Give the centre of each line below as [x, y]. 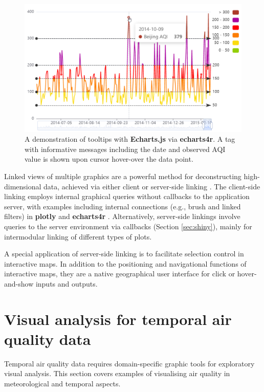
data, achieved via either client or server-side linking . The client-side [152, 186]
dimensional [23, 186]
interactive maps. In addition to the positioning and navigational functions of [125, 263]
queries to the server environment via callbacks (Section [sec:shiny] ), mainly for [128, 226]
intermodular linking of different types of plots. [78, 236]
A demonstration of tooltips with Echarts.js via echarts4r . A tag [130, 139]
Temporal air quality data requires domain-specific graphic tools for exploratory [129, 363]
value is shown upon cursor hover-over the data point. [109, 159]
